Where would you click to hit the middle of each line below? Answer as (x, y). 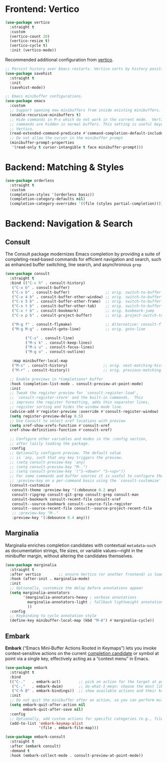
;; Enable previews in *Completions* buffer (56, 379)
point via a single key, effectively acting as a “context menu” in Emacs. (77, 659)
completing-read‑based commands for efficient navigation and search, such (83, 259)
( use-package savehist (29, 73)
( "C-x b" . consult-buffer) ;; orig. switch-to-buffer (86, 292)
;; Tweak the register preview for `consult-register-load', (74, 393)
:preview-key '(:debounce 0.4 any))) (51, 518)
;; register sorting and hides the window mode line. (66, 407)
